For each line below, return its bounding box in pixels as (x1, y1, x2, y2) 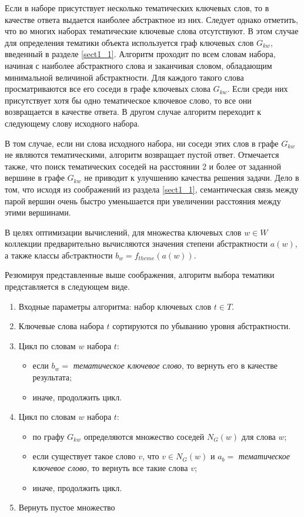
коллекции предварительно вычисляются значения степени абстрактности (5, 237, 268, 250)
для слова (241, 430, 276, 442)
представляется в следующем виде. (5, 280, 130, 293)
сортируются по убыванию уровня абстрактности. (112, 320, 291, 332)
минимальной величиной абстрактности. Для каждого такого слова (5, 71, 244, 83)
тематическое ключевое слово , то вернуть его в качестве (73, 359, 278, 372)
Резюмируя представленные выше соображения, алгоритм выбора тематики (5, 269, 275, 281)
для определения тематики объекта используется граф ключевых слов (5, 36, 254, 48)
